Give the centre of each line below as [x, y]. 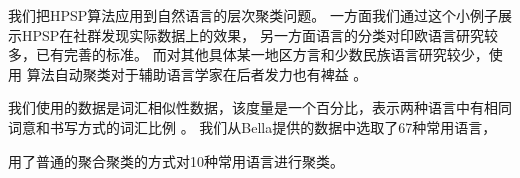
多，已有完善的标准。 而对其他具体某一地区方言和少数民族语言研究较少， [248, 54]
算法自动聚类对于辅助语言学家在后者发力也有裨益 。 [197, 73]
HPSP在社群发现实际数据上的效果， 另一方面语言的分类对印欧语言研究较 [260, 34]
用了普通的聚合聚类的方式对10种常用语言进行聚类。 [176, 160]
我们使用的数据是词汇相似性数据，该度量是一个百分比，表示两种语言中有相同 [260, 107]
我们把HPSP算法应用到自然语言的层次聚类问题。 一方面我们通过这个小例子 [253, 15]
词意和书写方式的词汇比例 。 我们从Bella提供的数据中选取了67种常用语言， [252, 126]
